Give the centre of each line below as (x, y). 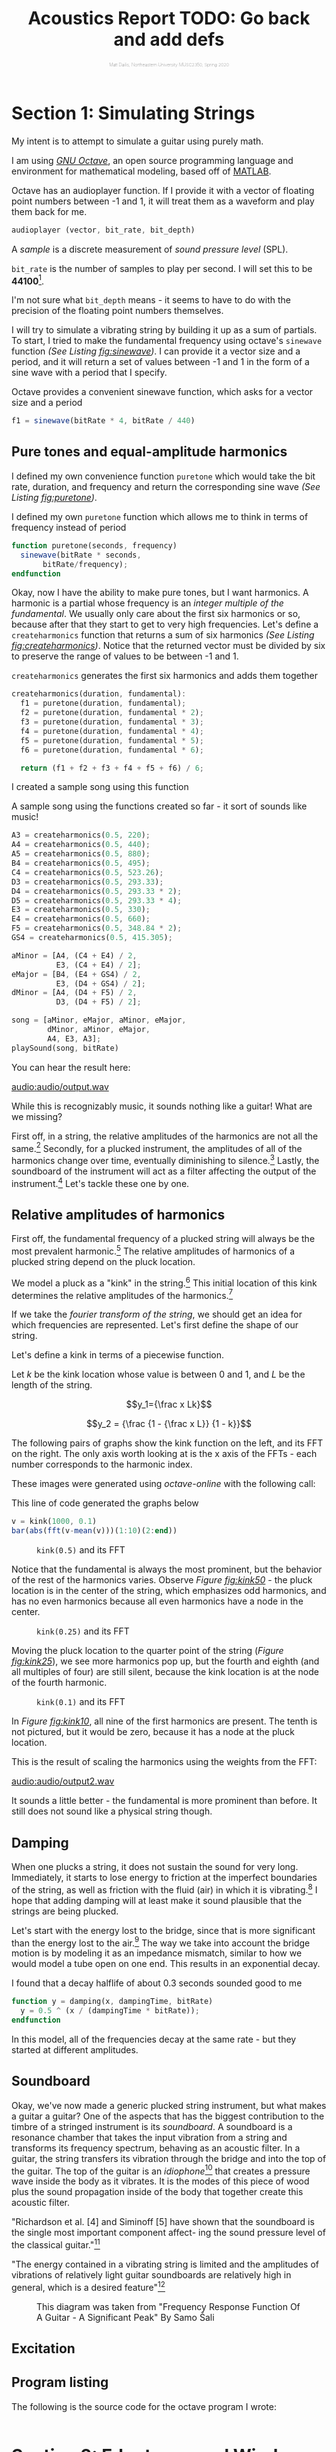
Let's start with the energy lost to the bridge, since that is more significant (163, 1930)
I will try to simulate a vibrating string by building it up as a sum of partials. (164, 330)
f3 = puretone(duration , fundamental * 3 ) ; (112, 722)
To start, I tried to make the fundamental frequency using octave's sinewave (167, 341)
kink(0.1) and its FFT (81, 1702)
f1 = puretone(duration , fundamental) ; (103, 703)
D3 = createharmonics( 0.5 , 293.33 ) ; (87, 882)
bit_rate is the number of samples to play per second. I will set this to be (162, 268)
